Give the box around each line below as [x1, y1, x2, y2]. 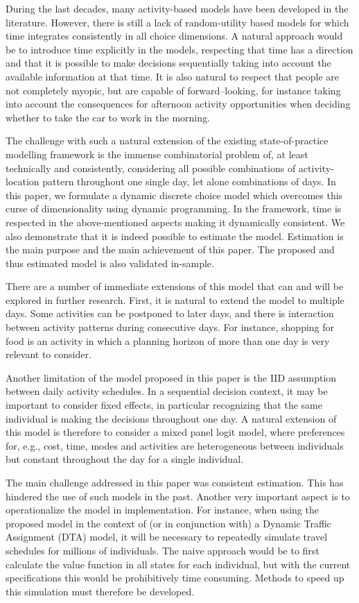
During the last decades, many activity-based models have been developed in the [6, 1, 349, 15]
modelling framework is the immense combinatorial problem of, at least [6, 146, 308, 161]
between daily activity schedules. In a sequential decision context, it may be [6, 384, 328, 398]
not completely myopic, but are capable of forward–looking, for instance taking [6, 83, 341, 97]
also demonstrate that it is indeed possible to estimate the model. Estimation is [6, 228, 344, 243]
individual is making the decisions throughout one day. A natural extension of [6, 411, 337, 425]
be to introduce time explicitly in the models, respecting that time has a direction [6, 42, 353, 56]
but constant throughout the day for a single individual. [6, 452, 243, 466]
